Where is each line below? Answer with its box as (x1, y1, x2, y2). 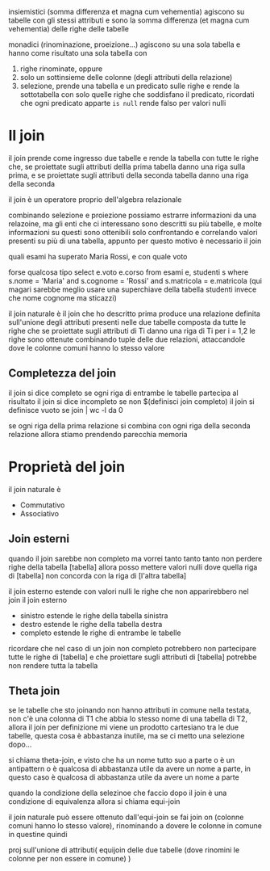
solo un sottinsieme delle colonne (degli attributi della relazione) (19, 73, 233, 82)
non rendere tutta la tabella (8, 660, 98, 670)
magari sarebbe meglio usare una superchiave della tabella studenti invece (8, 284, 257, 294)
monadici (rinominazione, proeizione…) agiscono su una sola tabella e (8, 40, 241, 49)
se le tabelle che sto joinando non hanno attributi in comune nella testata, (8, 705, 251, 715)
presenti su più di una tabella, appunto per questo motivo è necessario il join (8, 236, 262, 246)
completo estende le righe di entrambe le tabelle (19, 628, 181, 637)
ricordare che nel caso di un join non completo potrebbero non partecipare (8, 643, 256, 653)
